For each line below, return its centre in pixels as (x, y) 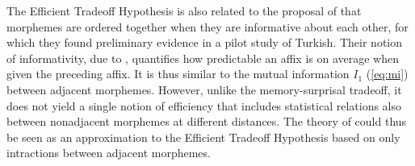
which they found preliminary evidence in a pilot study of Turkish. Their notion (204, 42)
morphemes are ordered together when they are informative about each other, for (207, 26)
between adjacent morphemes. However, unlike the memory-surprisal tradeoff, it (204, 89)
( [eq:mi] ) (387, 74)
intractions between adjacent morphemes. (109, 153)
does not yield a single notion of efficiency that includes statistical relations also (204, 105)
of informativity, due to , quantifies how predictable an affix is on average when (203, 58)
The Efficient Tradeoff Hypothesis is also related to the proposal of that (184, 10)
